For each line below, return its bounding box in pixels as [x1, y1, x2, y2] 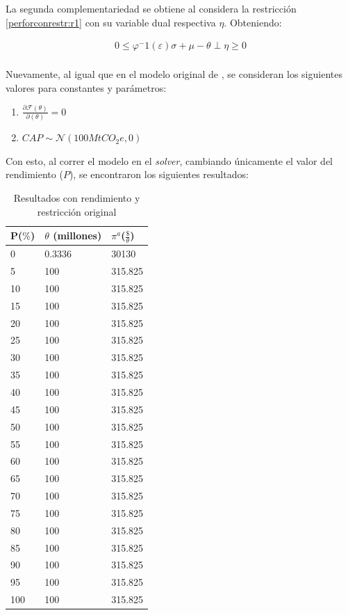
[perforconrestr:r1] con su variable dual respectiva [6, 15, 216, 29]
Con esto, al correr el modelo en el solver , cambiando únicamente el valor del [6, 153, 333, 168]
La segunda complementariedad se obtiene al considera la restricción [6, 1, 297, 15]
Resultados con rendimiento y [13, 190, 140, 205]
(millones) [53, 228, 102, 243]
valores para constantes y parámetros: [6, 80, 167, 95]
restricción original [37, 204, 117, 218]
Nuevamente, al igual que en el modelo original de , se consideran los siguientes [6, 67, 342, 81]
